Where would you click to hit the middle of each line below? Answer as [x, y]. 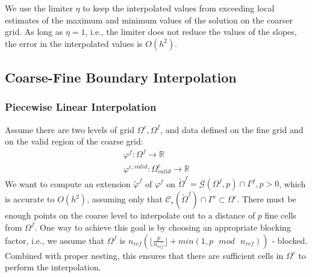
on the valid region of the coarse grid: [74, 141]
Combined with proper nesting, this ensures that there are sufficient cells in [144, 255]
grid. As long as [34, 32]
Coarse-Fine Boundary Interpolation [121, 77]
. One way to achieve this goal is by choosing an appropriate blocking [163, 227]
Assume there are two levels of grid [70, 129]
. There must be [267, 199]
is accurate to [30, 199]
